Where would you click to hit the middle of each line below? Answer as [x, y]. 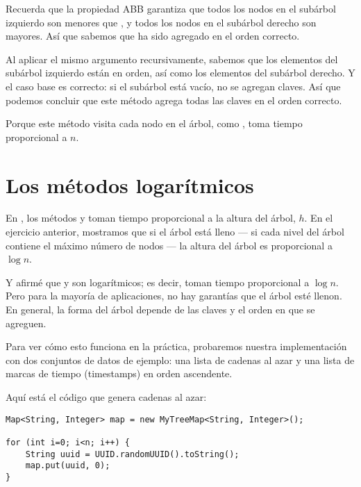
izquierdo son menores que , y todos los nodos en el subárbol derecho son [161, 22]
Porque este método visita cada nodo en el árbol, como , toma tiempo [154, 123]
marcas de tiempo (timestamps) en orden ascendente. [119, 373]
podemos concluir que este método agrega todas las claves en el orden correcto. [174, 100]
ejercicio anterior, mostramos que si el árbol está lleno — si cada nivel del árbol [175, 232]
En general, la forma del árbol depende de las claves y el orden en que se [160, 309]
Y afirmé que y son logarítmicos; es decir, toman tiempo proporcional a [158, 282]
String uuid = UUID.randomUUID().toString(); [132, 454]
